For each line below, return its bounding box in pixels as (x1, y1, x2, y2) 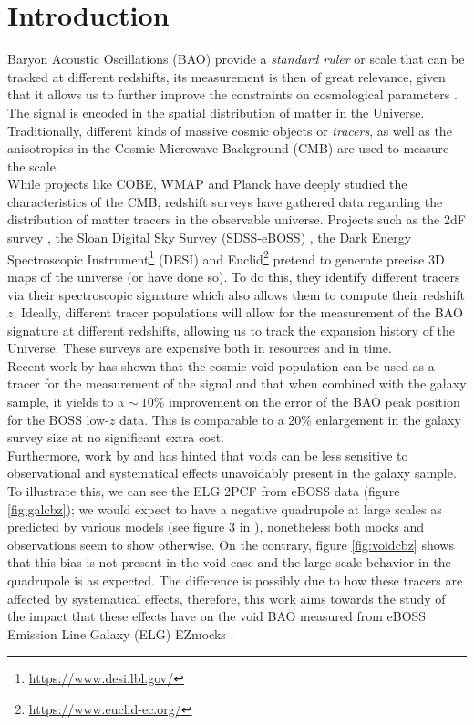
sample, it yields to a (7, 392, 125, 411)
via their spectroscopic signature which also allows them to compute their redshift (7, 285, 465, 304)
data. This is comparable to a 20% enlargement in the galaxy (119, 409, 461, 429)
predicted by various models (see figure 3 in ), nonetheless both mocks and (7, 517, 425, 536)
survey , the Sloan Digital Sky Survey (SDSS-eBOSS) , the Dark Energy (7, 228, 412, 247)
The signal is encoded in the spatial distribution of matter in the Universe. (7, 102, 425, 121)
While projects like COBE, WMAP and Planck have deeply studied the (7, 174, 407, 193)
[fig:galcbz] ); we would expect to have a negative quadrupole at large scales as (7, 499, 442, 518)
